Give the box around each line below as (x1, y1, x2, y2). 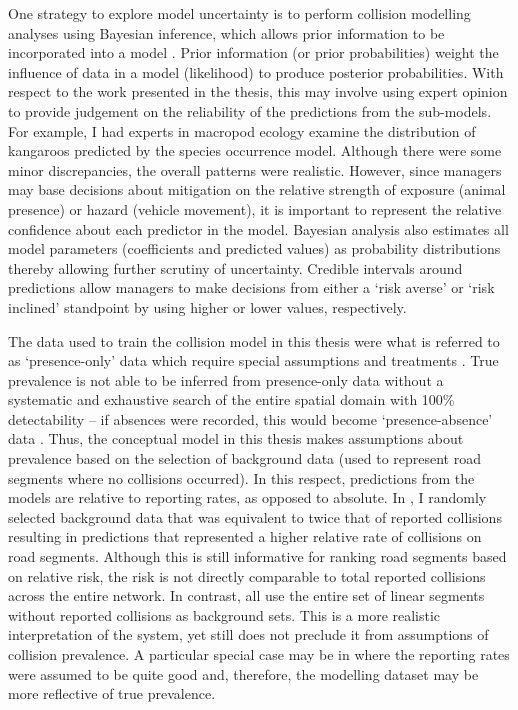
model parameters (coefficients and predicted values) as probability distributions (8, 238, 501, 259)
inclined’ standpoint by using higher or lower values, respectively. (8, 296, 407, 317)
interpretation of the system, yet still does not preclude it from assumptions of (8, 624, 489, 645)
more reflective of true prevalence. (8, 683, 216, 704)
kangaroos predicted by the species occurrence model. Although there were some (8, 140, 502, 161)
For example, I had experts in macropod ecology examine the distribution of (8, 120, 476, 141)
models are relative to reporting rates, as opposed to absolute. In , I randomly (8, 487, 487, 508)
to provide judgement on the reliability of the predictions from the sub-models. (8, 100, 492, 121)
